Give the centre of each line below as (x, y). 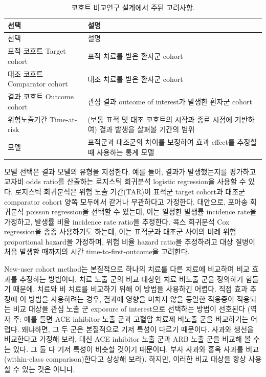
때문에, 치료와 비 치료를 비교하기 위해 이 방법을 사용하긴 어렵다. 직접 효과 (130, 289)
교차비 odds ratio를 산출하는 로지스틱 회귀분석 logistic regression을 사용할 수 (125, 181)
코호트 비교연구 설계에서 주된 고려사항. (133, 7)
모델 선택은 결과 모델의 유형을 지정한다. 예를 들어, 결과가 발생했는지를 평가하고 (130, 171)
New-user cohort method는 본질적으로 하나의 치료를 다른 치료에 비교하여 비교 (127, 269)
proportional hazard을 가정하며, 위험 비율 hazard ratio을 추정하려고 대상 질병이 (130, 241)
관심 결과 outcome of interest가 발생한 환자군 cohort (170, 101)
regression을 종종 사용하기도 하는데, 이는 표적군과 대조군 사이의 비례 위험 (120, 231)
